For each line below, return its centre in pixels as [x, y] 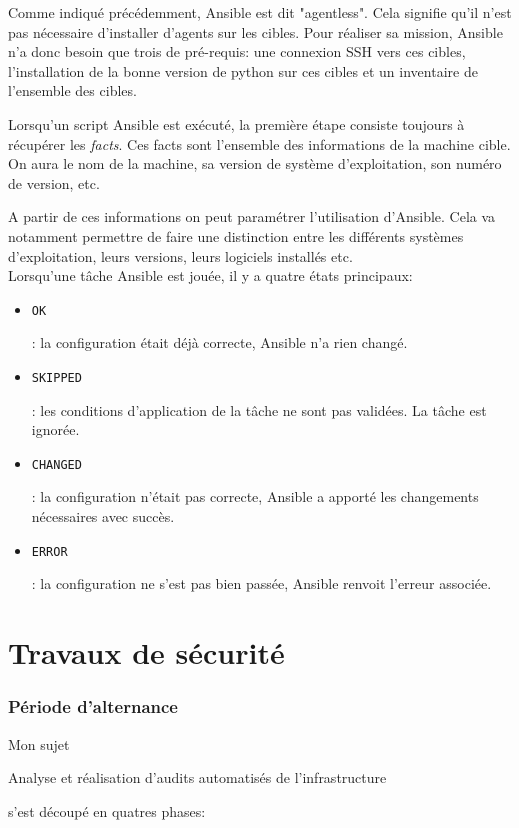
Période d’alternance [93, 706]
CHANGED [56, 464]
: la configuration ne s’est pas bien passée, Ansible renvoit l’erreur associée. [261, 583]
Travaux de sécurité [146, 652]
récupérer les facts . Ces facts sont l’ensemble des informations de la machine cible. [259, 143]
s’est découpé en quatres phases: [107, 810]
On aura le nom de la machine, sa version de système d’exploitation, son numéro [255, 163]
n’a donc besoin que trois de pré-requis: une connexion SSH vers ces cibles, [237, 51]
